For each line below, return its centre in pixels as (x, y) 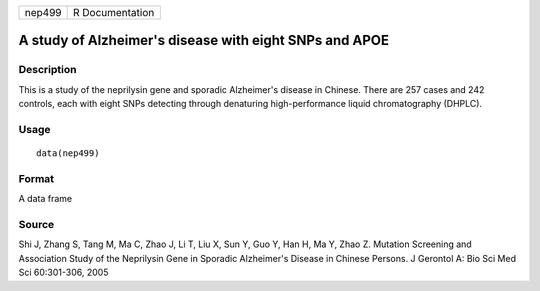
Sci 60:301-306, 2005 (63, 272)
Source (36, 225)
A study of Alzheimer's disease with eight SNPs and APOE (204, 40)
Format (36, 178)
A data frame (45, 199)
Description (47, 70)
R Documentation (113, 12)
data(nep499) (68, 153)
